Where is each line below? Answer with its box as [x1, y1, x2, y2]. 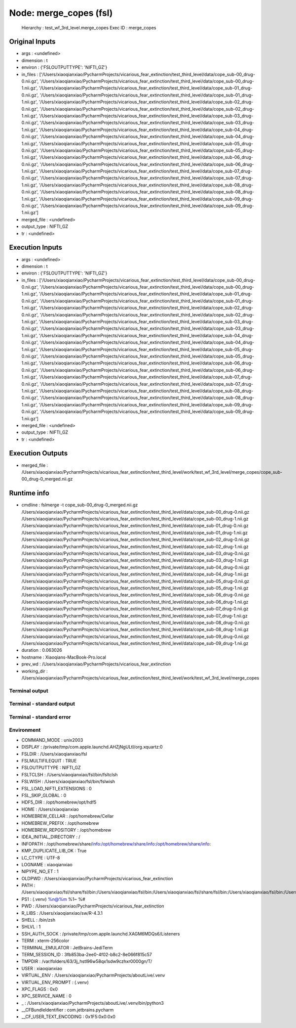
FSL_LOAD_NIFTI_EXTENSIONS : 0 [21, 785, 92, 791]
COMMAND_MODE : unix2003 [21, 737, 83, 743]
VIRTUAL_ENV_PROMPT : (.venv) [21, 979, 89, 985]
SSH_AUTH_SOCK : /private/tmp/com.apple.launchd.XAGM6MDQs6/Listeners [21, 931, 180, 937]
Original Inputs [9, 38, 56, 46]
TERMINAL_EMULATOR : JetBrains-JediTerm [21, 944, 113, 950]
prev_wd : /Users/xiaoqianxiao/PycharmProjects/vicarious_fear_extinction [21, 661, 171, 667]
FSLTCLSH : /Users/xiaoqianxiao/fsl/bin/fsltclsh [21, 771, 118, 777]
